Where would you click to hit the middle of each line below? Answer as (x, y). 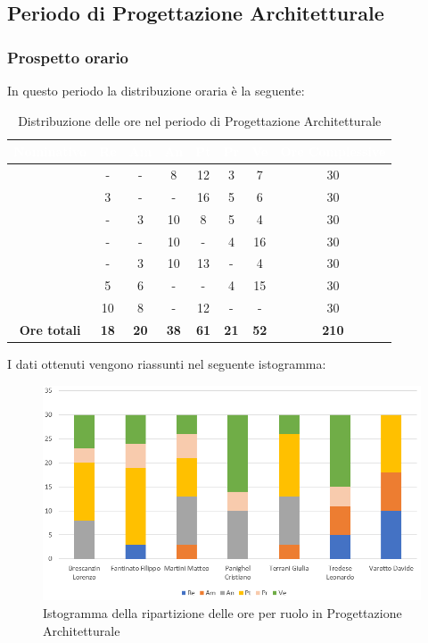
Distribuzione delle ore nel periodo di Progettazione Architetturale (200, 120)
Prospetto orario (68, 57)
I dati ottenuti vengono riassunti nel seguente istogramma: (167, 364)
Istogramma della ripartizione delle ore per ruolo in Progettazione (222, 613)
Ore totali (50, 329)
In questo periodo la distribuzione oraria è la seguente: (156, 90)
